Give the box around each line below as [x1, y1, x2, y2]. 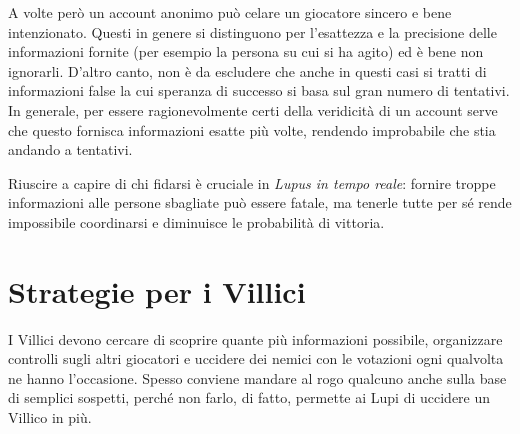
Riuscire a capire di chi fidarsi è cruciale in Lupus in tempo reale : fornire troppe [8, 172, 496, 193]
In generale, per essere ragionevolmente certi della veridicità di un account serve [8, 99, 498, 120]
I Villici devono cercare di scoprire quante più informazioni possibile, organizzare [8, 328, 503, 349]
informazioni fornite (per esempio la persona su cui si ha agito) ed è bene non [8, 41, 484, 62]
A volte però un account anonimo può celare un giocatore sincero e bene [8, 2, 452, 22]
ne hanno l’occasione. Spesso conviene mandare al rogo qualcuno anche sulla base [8, 367, 507, 388]
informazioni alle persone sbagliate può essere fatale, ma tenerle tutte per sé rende [8, 192, 512, 213]
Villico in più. [8, 407, 92, 428]
